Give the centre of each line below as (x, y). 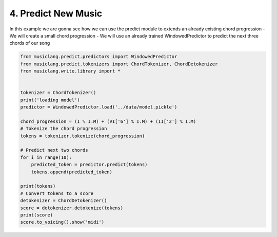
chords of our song (30, 43)
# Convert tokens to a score (57, 193)
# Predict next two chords (54, 150)
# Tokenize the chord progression (64, 129)
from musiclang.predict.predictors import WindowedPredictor (99, 57)
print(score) (37, 215)
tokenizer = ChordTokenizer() (58, 93)
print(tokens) (38, 186)
